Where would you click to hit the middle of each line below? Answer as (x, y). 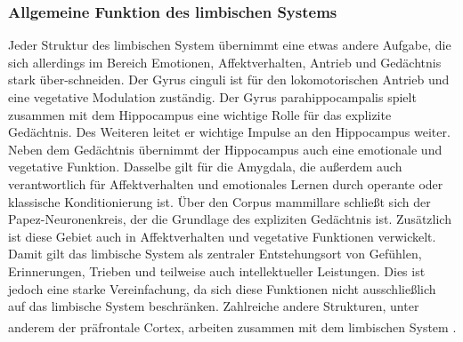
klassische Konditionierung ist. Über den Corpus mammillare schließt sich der (219, 201)
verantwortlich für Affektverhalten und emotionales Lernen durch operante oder (226, 183)
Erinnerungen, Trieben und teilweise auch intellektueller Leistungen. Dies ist (217, 270)
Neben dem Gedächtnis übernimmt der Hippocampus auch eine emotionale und (225, 149)
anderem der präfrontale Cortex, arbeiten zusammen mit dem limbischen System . (232, 326)
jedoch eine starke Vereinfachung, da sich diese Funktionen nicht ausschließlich (222, 288)
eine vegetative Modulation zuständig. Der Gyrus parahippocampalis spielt (212, 97)
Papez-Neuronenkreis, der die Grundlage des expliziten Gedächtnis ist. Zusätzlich (230, 219)
